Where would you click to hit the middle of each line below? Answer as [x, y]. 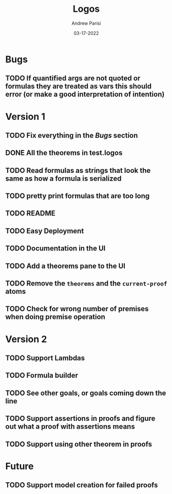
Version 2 [26, 339]
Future [20, 466]
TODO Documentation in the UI [55, 248]
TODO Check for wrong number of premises [77, 309]
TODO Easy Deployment [45, 231]
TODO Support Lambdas [45, 358]
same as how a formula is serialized [63, 178]
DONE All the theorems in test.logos [64, 153]
